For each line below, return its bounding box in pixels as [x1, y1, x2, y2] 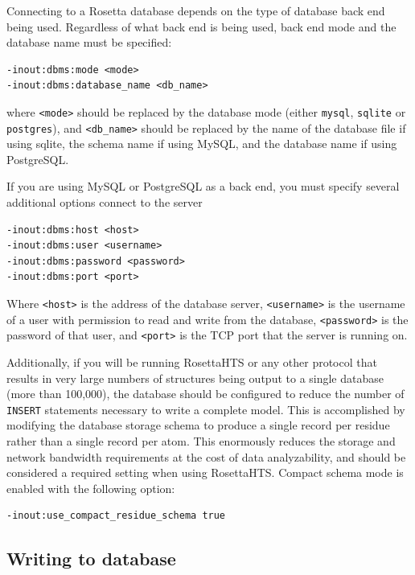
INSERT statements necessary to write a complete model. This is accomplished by [6, 400, 405, 417]
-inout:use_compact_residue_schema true [6, 510, 226, 522]
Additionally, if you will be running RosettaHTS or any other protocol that [6, 354, 377, 370]
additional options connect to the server [6, 194, 203, 211]
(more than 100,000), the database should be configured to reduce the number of [6, 385, 405, 402]
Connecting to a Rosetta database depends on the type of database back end [6, 2, 385, 18]
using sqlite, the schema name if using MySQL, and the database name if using [6, 135, 397, 152]
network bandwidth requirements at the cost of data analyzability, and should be [6, 448, 406, 465]
